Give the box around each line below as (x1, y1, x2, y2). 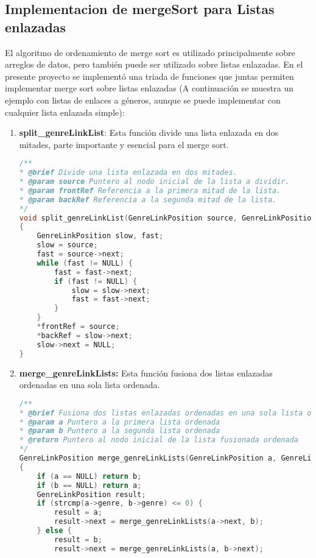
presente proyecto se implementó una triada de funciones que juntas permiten (5, 69, 294, 82)
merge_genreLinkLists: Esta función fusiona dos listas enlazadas (19, 366, 273, 379)
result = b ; (54, 535, 102, 544)
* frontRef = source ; (37, 322, 120, 331)
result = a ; (54, 508, 102, 517)
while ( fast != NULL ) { (37, 258, 133, 267)
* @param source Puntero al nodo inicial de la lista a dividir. (19, 177, 290, 186)
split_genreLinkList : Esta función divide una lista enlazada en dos (19, 126, 279, 139)
